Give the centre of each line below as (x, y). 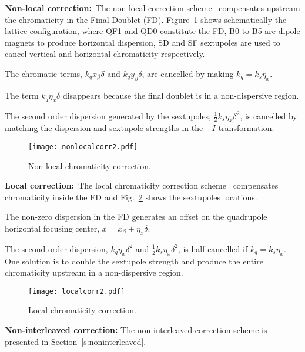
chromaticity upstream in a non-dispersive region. (94, 272)
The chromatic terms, (43, 73)
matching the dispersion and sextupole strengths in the (104, 128)
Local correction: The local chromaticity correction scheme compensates (142, 185)
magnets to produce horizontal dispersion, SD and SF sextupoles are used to (143, 42)
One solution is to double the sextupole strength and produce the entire (134, 261)
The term (22, 95)
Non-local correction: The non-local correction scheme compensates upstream (152, 8)
